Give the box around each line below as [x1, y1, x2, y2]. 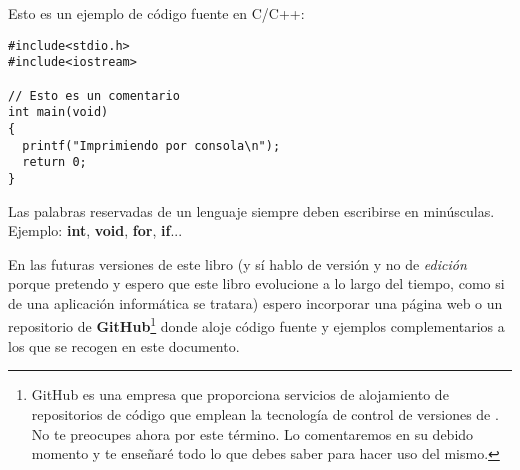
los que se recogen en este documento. [8, 335, 240, 356]
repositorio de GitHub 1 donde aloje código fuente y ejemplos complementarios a [8, 313, 505, 337]
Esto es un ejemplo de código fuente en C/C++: [8, 3, 305, 23]
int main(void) [8, 105, 109, 120]
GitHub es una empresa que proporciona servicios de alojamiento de [31, 384, 449, 405]
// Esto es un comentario [8, 88, 180, 103]
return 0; [22, 155, 87, 170]
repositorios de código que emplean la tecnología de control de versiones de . [31, 403, 499, 424]
